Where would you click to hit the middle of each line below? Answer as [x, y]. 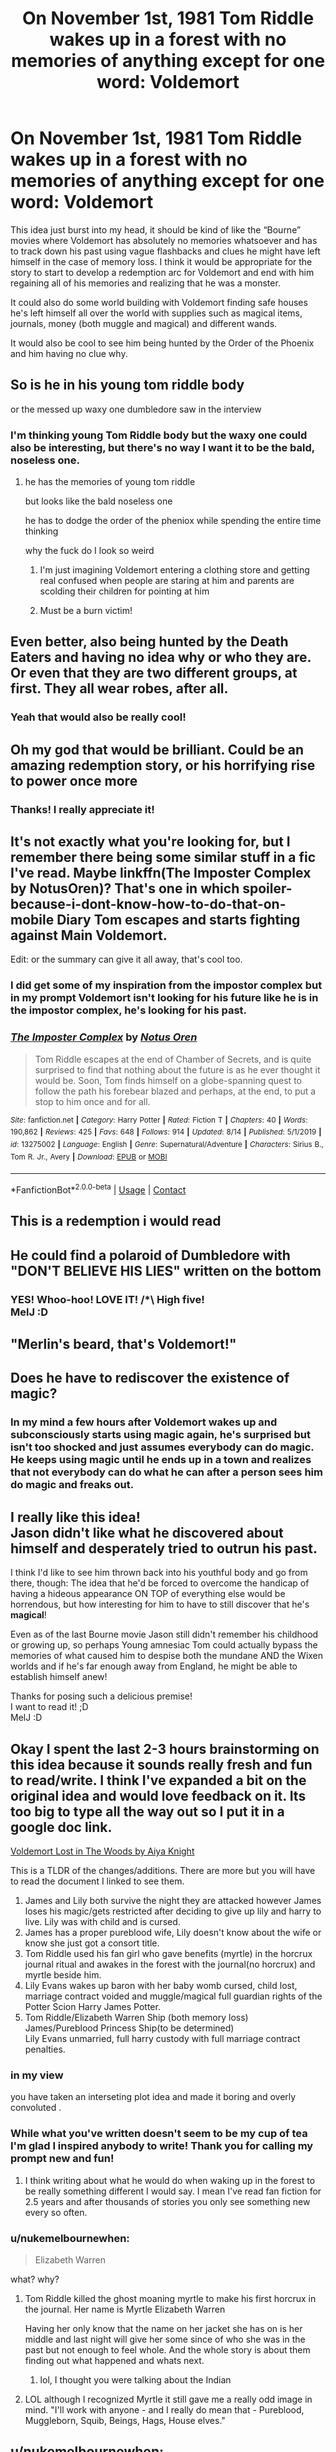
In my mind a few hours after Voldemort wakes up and [144, 1422]
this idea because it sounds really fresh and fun [161, 1764]
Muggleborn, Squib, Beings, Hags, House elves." [125, 2420]
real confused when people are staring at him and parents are [167, 581]
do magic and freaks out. [72, 1485]
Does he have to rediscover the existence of [150, 1378]
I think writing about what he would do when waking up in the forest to [170, 2180]
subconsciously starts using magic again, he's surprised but [160, 1435]
